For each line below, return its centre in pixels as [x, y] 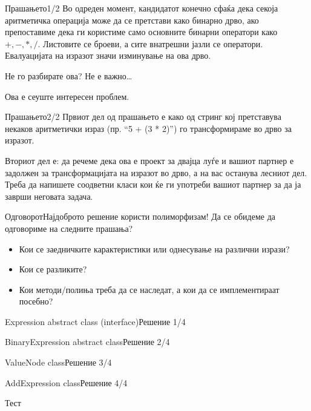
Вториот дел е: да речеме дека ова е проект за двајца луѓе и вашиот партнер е [149, 160]
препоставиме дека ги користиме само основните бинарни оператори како [141, 32]
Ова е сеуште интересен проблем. [67, 96]
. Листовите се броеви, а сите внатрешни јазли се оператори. [150, 43]
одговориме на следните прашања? [69, 228]
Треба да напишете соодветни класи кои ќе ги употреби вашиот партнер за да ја [153, 184]
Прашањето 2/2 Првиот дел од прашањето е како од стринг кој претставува [143, 117]
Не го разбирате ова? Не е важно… [69, 75]
